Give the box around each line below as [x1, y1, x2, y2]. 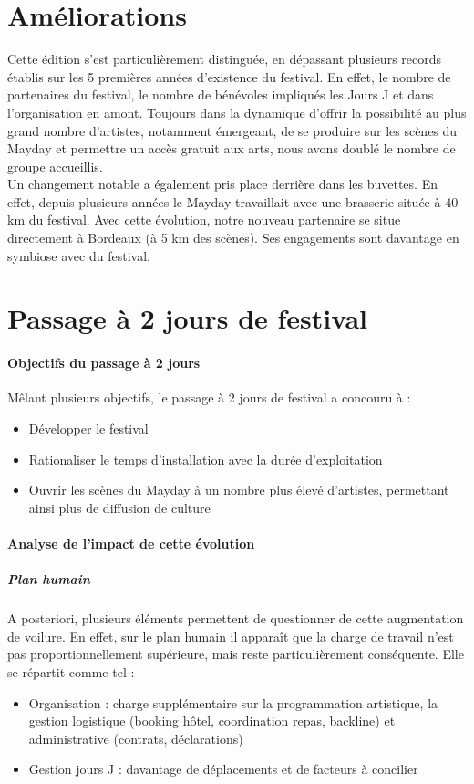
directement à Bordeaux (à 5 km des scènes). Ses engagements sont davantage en [7, 228, 459, 247]
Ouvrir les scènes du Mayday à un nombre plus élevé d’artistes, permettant [28, 480, 449, 499]
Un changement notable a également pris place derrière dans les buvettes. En [7, 174, 438, 193]
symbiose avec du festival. [7, 246, 150, 265]
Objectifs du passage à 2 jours [7, 353, 201, 372]
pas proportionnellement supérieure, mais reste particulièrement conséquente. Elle [7, 644, 464, 664]
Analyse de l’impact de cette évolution [7, 533, 255, 552]
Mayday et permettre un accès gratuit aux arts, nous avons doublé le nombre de [7, 139, 456, 158]
